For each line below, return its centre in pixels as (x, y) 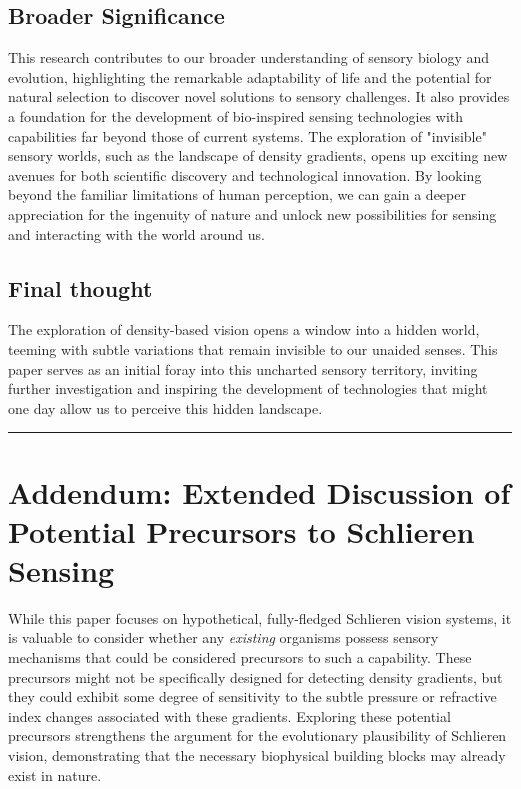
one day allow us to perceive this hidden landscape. (165, 407)
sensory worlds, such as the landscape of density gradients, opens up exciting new (258, 155)
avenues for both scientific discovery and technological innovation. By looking (245, 174)
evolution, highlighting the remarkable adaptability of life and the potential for (250, 76)
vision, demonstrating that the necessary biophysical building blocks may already (257, 754)
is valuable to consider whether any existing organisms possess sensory (223, 637)
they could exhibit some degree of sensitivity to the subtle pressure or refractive (252, 696)
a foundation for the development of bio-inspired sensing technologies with (236, 115)
